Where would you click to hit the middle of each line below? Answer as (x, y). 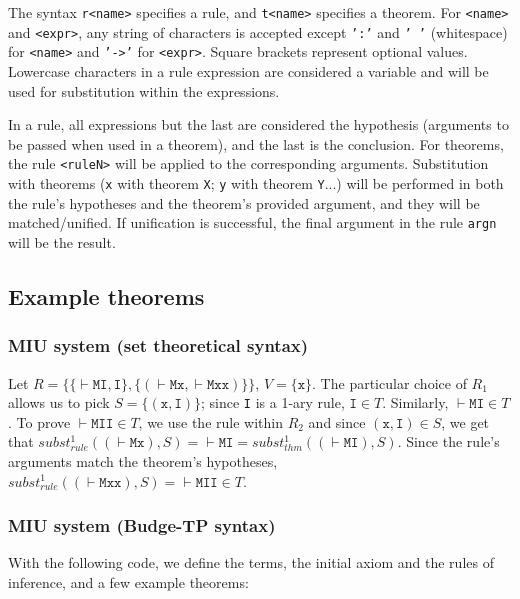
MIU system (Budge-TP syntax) (142, 525)
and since (337, 421)
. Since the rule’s (448, 441)
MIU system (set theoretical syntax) (158, 345)
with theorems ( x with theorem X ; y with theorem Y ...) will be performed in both (256, 183)
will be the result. (62, 241)
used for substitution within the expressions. (144, 90)
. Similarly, (415, 402)
